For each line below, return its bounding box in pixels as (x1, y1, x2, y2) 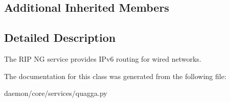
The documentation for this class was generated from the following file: (4, 70, 226, 81)
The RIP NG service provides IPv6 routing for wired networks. (4, 53, 201, 64)
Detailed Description (4, 30, 116, 45)
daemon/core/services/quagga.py (4, 88, 107, 98)
